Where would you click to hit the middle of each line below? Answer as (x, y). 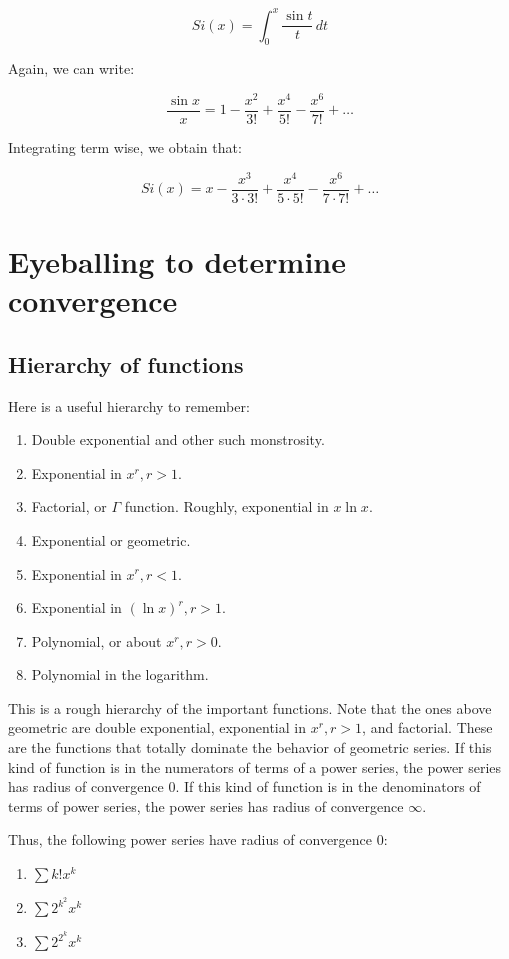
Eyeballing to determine (177, 260)
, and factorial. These (427, 727)
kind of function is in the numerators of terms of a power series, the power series (255, 766)
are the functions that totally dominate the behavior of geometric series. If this (250, 747)
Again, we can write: (71, 68)
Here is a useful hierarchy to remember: (129, 405)
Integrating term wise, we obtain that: (125, 147)
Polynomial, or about (96, 640)
